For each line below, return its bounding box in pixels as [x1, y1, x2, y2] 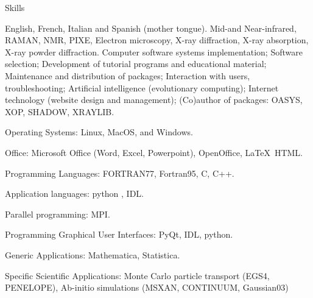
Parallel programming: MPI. [5, 207, 110, 220]
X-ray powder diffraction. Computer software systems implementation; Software [5, 45, 303, 58]
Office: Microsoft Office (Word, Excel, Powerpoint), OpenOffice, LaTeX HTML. [5, 146, 303, 158]
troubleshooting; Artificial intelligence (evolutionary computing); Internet [5, 81, 279, 94]
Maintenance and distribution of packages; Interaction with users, [5, 69, 250, 82]
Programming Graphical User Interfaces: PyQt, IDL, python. [5, 228, 233, 241]
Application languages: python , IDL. [5, 187, 144, 200]
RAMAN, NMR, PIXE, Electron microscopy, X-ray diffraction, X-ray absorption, [5, 34, 309, 46]
